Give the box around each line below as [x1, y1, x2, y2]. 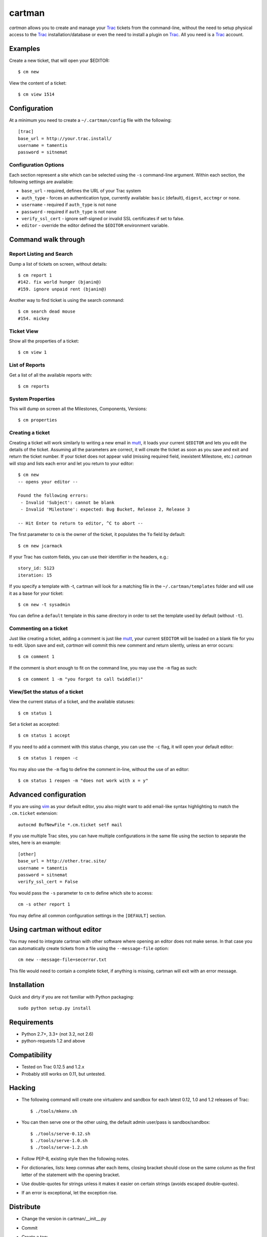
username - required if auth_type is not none [21, 202, 117, 208]
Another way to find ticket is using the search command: [9, 297, 125, 303]
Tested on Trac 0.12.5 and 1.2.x [21, 1064, 85, 1070]
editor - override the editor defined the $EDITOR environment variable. [21, 223, 169, 229]
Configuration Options [9, 161, 64, 168]
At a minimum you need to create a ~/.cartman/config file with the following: [9, 117, 172, 123]
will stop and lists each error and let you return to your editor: [9, 460, 134, 466]
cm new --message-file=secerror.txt [18, 957, 107, 962]
